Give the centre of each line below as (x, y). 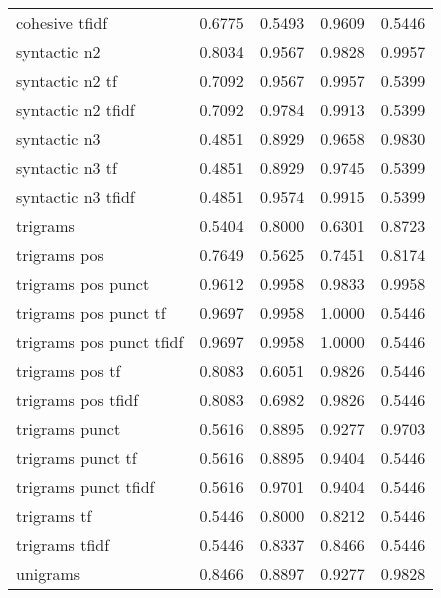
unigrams (48, 573)
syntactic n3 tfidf (75, 196)
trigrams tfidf (63, 544)
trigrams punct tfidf (85, 486)
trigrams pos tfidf (77, 399)
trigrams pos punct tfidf (100, 341)
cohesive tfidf (62, 22)
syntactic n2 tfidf (75, 109)
